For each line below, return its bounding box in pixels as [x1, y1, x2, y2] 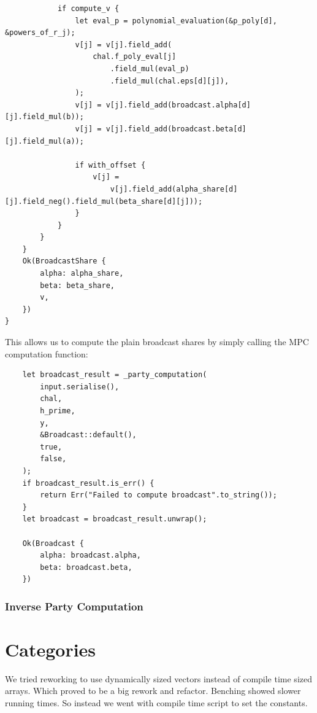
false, [40, 454, 67, 464]
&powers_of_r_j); [5, 28, 75, 37]
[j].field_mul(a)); [5, 136, 84, 146]
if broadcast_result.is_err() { [22, 478, 155, 488]
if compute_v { [57, 4, 120, 13]
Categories [5, 636, 96, 661]
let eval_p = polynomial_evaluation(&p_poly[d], [75, 16, 277, 25]
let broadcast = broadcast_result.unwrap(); [22, 515, 207, 524]
